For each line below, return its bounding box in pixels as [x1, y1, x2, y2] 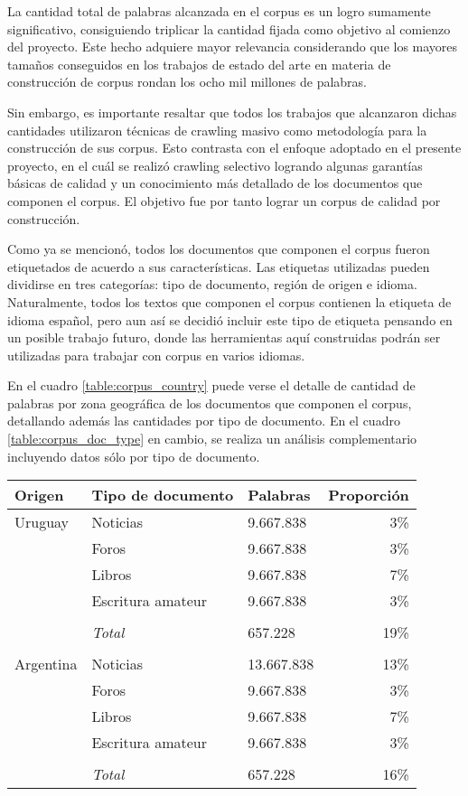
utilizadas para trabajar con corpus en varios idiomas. [7, 345, 305, 364]
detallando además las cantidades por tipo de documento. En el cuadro [7, 411, 400, 430]
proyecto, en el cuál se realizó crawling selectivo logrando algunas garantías [7, 155, 423, 174]
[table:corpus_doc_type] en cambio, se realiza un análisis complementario [7, 429, 417, 448]
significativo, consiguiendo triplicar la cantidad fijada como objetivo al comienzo [7, 19, 451, 38]
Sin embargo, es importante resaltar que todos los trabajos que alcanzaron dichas [7, 102, 457, 121]
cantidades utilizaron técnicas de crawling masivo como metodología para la [7, 120, 427, 139]
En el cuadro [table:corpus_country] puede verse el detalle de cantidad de [7, 376, 416, 395]
